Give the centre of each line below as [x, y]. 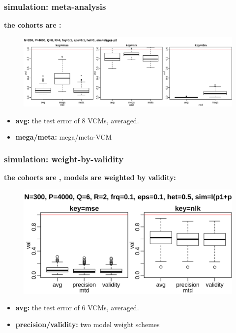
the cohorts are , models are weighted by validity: [90, 177]
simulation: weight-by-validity [64, 159]
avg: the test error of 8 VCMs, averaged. [77, 120]
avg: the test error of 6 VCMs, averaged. [77, 308]
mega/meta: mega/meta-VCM [64, 137]
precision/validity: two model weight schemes [88, 324]
